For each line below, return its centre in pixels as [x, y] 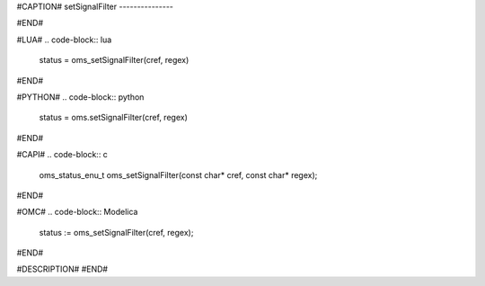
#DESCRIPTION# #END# [62, 269]
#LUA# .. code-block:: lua [64, 40]
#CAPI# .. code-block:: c [62, 155]
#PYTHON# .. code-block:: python [80, 97]
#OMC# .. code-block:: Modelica [77, 212]
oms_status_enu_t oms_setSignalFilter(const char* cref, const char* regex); [178, 174]
